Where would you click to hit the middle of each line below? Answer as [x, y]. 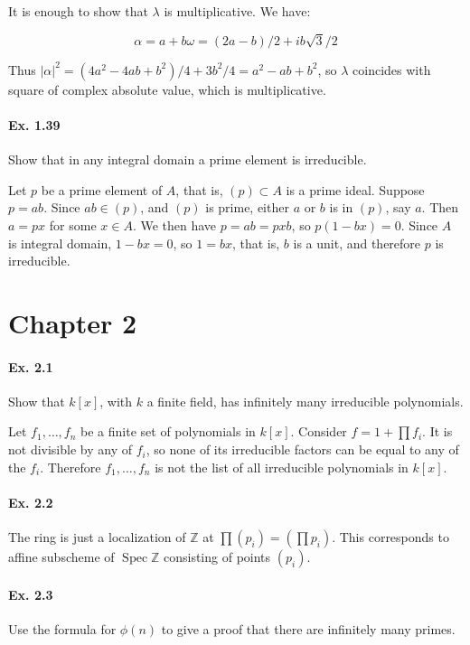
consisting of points [217, 557]
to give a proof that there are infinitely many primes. [308, 628]
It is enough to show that [78, 11]
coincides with [392, 69]
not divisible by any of [70, 449]
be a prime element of [102, 189]
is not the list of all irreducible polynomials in [282, 467]
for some [73, 224]
